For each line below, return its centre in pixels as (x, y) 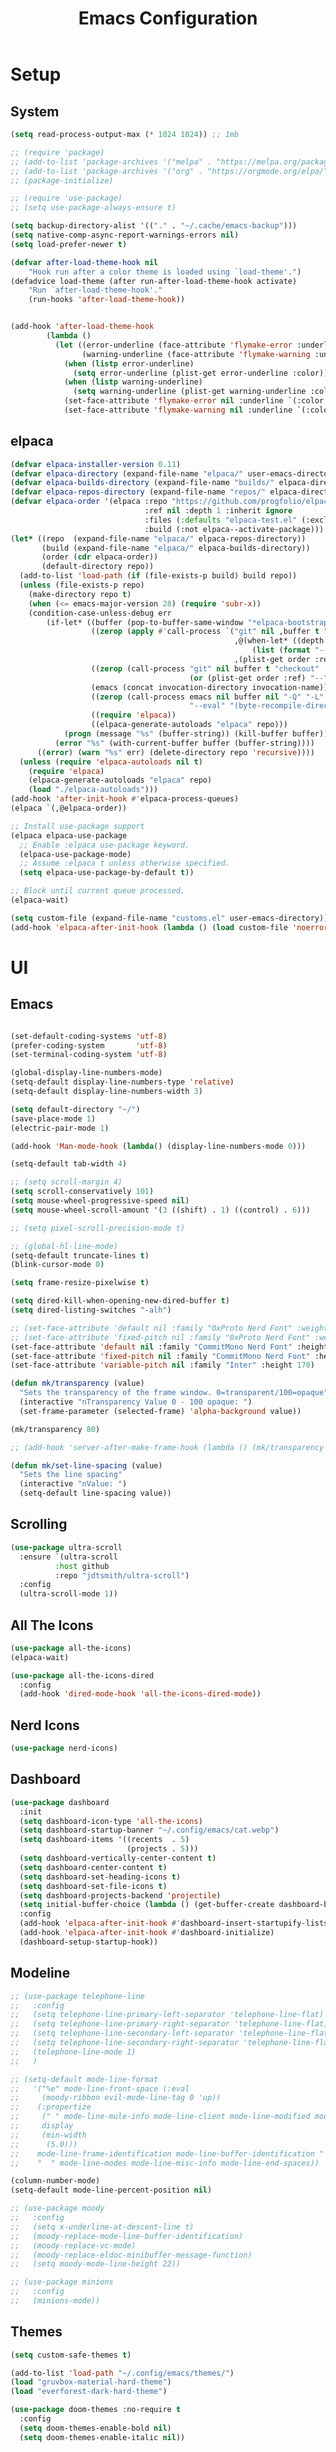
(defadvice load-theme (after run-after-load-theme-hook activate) (154, 281)
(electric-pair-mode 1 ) (60, 1128)
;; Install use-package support (77, 826)
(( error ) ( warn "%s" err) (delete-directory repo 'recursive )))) (175, 752)
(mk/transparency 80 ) (55, 1429)
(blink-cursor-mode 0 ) (57, 1265)
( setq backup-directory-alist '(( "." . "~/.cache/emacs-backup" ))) (154, 226)
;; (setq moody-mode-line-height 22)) (96, 2264)
